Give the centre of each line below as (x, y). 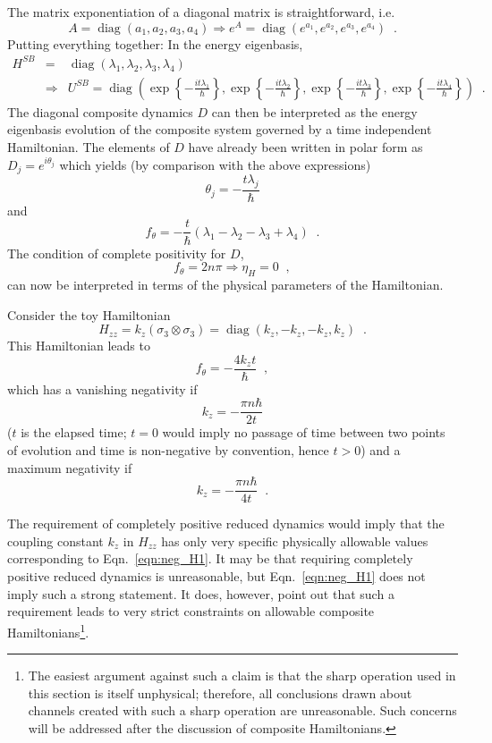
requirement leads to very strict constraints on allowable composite (191, 611)
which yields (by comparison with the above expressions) (215, 164)
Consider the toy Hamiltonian (89, 314)
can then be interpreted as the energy (314, 111)
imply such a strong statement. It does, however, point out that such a (201, 593)
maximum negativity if (70, 467)
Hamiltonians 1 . (48, 630)
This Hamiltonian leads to (79, 346)
